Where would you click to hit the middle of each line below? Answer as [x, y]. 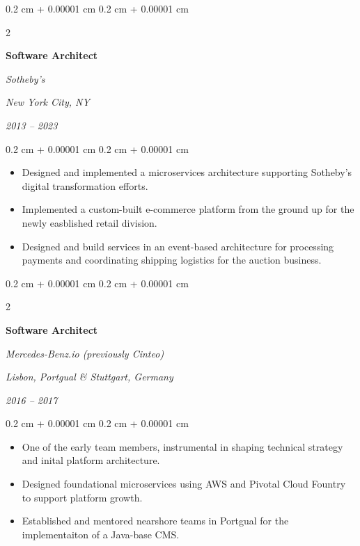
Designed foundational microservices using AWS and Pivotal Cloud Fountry [184, 484]
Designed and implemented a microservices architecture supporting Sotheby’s [187, 172]
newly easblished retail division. [89, 222]
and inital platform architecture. [91, 460]
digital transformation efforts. [85, 185]
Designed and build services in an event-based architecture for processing [178, 246]
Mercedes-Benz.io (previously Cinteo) [85, 353]
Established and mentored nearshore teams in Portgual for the [155, 521]
